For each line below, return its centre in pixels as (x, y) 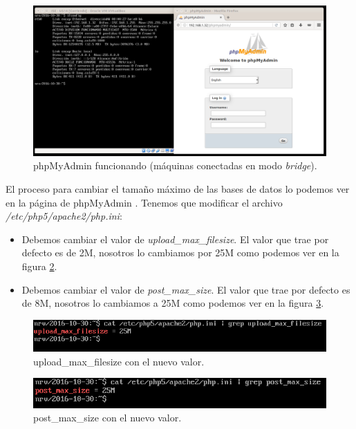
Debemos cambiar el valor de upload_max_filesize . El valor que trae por (175, 239)
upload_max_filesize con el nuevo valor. (119, 361)
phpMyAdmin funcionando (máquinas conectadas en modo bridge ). (175, 165)
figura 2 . (39, 266)
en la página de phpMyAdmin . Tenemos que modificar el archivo (144, 202)
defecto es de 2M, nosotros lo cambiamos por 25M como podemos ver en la (180, 252)
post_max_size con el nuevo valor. (107, 418)
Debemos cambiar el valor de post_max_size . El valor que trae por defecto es (186, 289)
